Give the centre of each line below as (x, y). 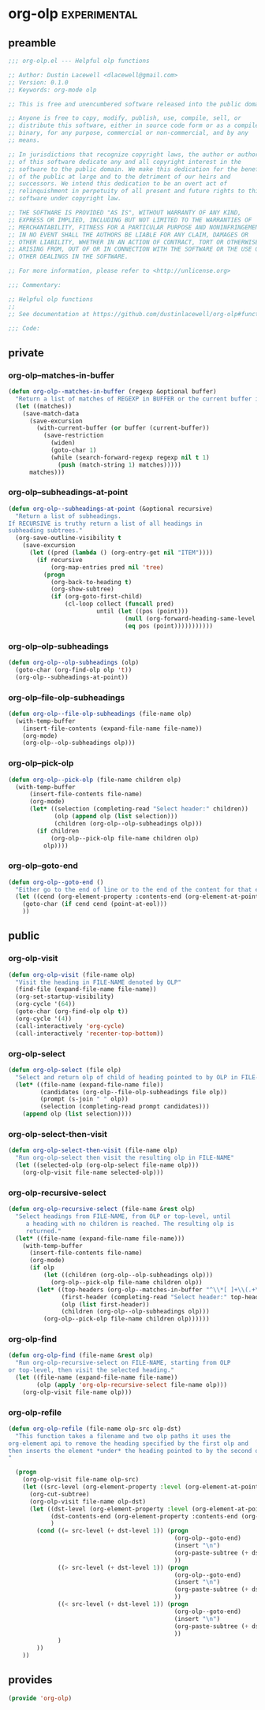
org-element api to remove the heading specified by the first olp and (128, 1444)
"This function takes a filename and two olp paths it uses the (123, 1436)
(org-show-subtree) (82, 589)
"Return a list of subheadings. (69, 516)
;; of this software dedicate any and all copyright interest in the (125, 162)
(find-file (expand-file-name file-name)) (86, 989)
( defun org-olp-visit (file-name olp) (72, 974)
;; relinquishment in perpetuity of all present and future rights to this (135, 191)
